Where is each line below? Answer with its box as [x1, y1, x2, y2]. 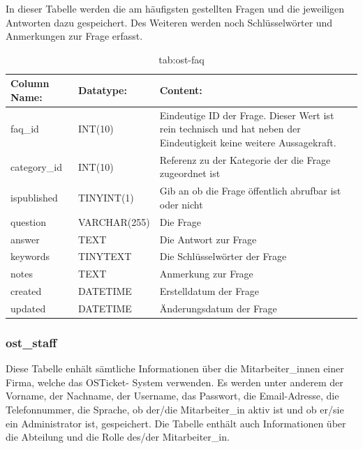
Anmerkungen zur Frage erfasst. [6, 29, 143, 43]
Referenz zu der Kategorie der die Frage [159, 152, 331, 167]
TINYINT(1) [78, 190, 134, 205]
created [10, 284, 42, 298]
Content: [159, 83, 202, 98]
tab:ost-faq [158, 52, 205, 66]
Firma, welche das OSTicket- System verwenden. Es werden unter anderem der [6, 374, 343, 389]
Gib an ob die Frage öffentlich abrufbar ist [159, 183, 341, 198]
